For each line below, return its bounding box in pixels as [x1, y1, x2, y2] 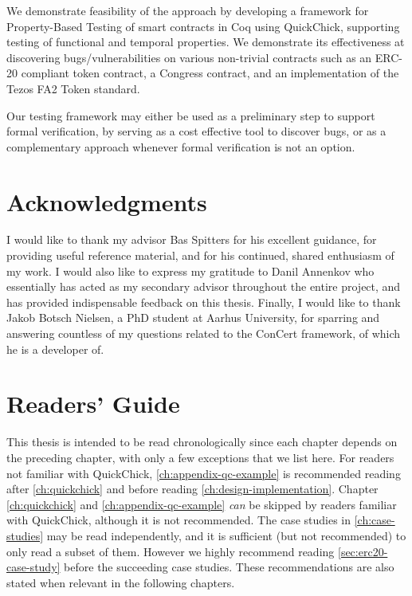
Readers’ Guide [6, 387, 180, 420]
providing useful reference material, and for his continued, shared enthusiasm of [6, 247, 394, 264]
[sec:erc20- [338, 543, 388, 559]
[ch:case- [354, 512, 395, 528]
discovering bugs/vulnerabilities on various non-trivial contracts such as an [6, 49, 372, 65]
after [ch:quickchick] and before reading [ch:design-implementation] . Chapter [6, 480, 379, 497]
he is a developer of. [6, 340, 104, 357]
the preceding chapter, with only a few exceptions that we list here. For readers [6, 449, 394, 465]
